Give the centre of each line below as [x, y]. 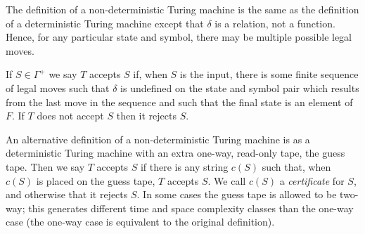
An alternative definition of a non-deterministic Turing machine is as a [158, 139]
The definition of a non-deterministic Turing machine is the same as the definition [182, 9]
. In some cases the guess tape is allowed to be [237, 194]
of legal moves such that [58, 87]
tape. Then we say [45, 166]
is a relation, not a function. [275, 23]
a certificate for [312, 180]
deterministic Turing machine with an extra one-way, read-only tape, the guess [175, 153]
